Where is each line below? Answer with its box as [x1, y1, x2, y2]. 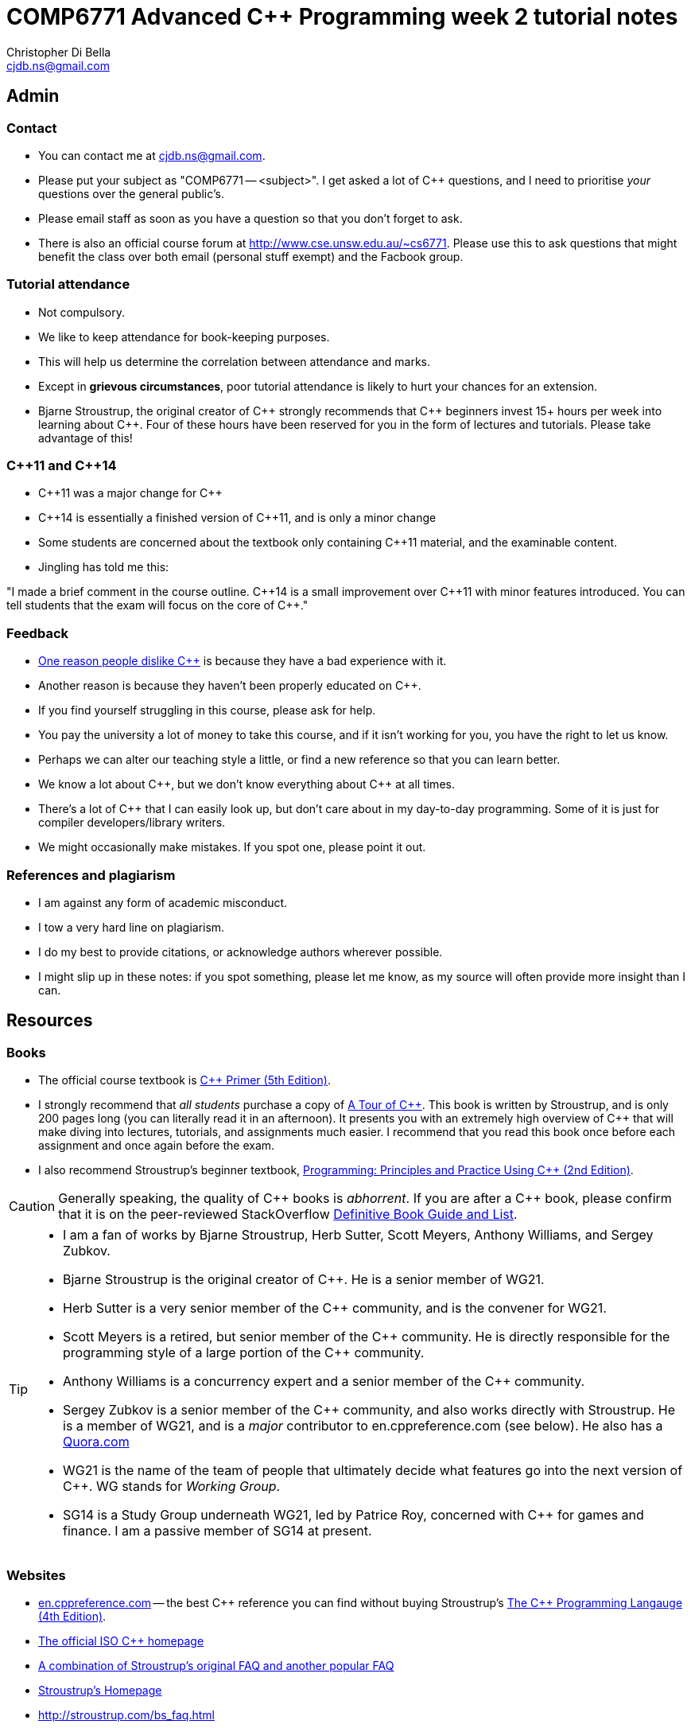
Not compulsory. [38, 305, 125, 319]
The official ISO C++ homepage [38, 1633, 204, 1648]
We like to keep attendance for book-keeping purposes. [38, 329, 330, 344]
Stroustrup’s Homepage [38, 1683, 162, 1697]
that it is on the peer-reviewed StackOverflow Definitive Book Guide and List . [58, 1206, 518, 1223]
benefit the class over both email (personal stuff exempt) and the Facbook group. [38, 249, 464, 263]
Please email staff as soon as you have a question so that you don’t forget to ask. [38, 211, 463, 225]
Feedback [6, 625, 69, 641]
